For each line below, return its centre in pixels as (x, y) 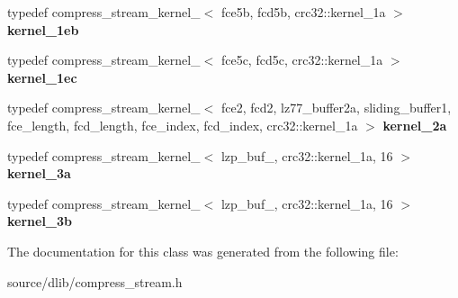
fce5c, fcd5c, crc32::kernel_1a (302, 60)
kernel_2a (415, 125)
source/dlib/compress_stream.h (95, 281)
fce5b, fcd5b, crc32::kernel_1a (303, 12)
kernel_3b (40, 221)
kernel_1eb (43, 29)
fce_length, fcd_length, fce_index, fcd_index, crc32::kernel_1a (183, 125)
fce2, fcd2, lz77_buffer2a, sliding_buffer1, (336, 108)
